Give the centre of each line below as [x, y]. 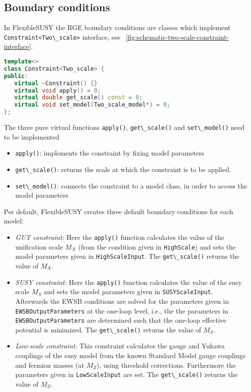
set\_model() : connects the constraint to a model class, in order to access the [131, 185]
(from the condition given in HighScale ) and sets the [157, 246]
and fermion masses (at [50, 365]
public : [16, 76]
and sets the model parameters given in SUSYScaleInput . [128, 291]
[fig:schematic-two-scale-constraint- [177, 37]
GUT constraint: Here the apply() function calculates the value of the [120, 237]
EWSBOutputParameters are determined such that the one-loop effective [121, 320]
